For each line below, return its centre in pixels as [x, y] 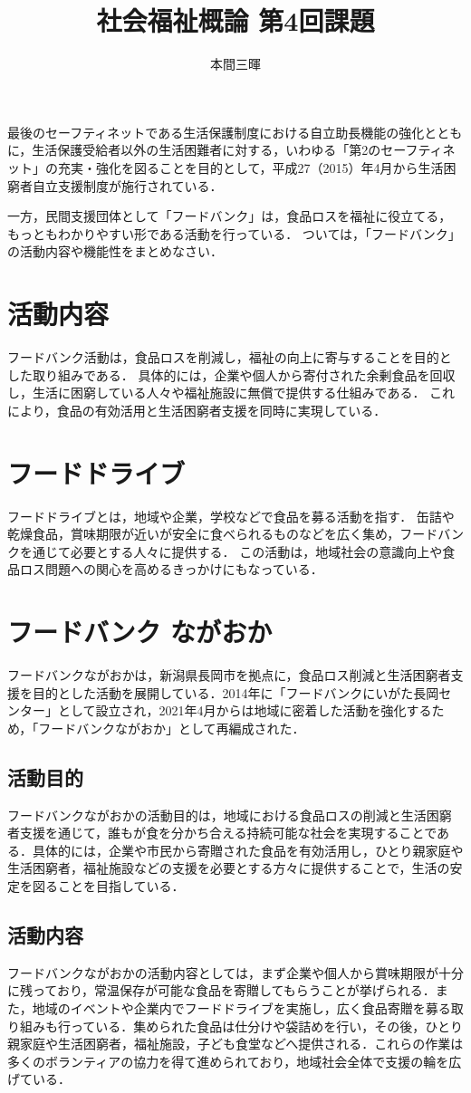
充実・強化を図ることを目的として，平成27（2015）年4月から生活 [250, 167]
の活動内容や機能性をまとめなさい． [115, 251]
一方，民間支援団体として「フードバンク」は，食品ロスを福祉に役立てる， [230, 216]
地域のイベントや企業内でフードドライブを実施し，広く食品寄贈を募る [241, 1007]
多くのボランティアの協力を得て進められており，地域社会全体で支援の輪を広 [235, 1061]
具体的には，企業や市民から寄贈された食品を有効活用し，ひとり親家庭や [248, 850]
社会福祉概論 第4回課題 [235, 20]
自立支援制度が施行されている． [127, 185]
